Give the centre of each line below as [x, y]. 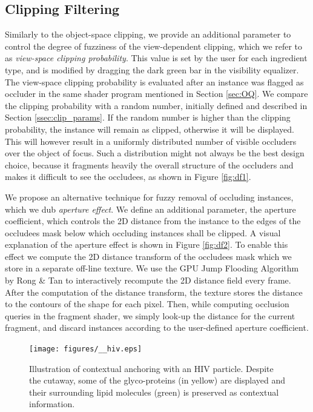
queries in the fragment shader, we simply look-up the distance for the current [150, 315]
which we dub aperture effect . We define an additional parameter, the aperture [150, 209]
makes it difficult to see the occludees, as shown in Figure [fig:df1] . [128, 177]
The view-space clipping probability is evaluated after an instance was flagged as [154, 81]
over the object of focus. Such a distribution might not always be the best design [155, 153]
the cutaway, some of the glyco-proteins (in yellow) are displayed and [157, 380]
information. [52, 404]
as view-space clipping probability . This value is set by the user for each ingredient [156, 58]
